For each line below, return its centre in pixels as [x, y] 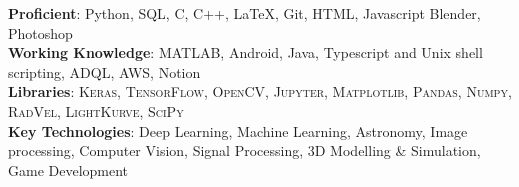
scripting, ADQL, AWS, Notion [104, 71]
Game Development [68, 169]
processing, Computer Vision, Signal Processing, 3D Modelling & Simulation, [244, 150]
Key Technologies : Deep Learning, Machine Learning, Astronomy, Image [238, 130]
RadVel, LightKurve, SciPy [96, 110]
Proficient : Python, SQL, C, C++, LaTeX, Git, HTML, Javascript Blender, [244, 13]
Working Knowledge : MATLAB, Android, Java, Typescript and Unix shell [245, 52]
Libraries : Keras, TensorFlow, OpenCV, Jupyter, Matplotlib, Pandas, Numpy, [260, 91]
